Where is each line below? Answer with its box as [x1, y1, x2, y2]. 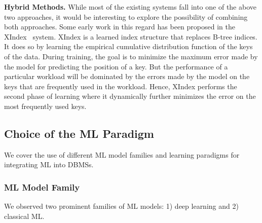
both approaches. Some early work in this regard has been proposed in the [4, 21, 235, 32]
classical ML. [4, 210, 45, 221]
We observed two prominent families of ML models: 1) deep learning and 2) [4, 201, 239, 211]
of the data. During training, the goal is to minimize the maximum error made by [4, 51, 258, 61]
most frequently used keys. [4, 100, 87, 111]
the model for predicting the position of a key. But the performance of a [4, 61, 228, 71]
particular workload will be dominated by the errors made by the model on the [4, 71, 250, 82]
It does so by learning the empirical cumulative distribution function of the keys [4, 41, 253, 52]
